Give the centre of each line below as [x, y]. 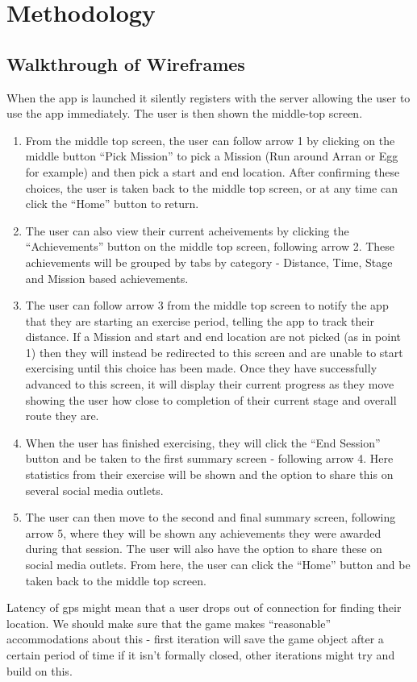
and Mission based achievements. [107, 278]
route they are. [62, 416]
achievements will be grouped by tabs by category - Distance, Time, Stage [209, 262]
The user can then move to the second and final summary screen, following [211, 517]
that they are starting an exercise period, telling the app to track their [200, 320]
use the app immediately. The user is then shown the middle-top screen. [185, 113]
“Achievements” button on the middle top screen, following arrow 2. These [210, 246]
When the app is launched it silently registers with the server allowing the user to [208, 97]
